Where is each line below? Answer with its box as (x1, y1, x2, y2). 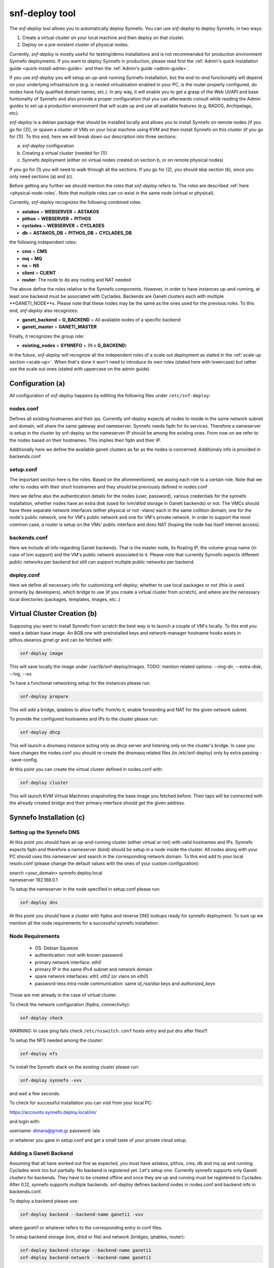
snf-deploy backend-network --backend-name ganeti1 (20, 1254, 152, 1260)
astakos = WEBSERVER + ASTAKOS (22, 208, 99, 215)
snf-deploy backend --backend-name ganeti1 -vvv (20, 1211, 144, 1217)
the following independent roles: (9, 239, 77, 245)
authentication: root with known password (35, 952, 123, 958)
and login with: (9, 1118, 41, 1124)
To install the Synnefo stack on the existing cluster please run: (9, 1064, 140, 1070)
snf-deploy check (20, 1015, 63, 1020)
